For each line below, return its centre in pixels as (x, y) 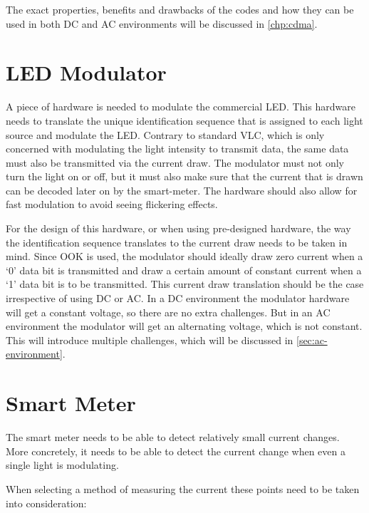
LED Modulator (86, 72)
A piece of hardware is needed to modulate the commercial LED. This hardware (181, 107)
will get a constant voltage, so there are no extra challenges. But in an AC (168, 312)
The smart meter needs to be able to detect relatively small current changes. (173, 437)
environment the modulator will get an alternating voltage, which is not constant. (184, 326)
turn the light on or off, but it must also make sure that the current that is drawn (184, 176)
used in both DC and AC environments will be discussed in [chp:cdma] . (162, 23)
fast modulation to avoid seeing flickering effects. (112, 204)
